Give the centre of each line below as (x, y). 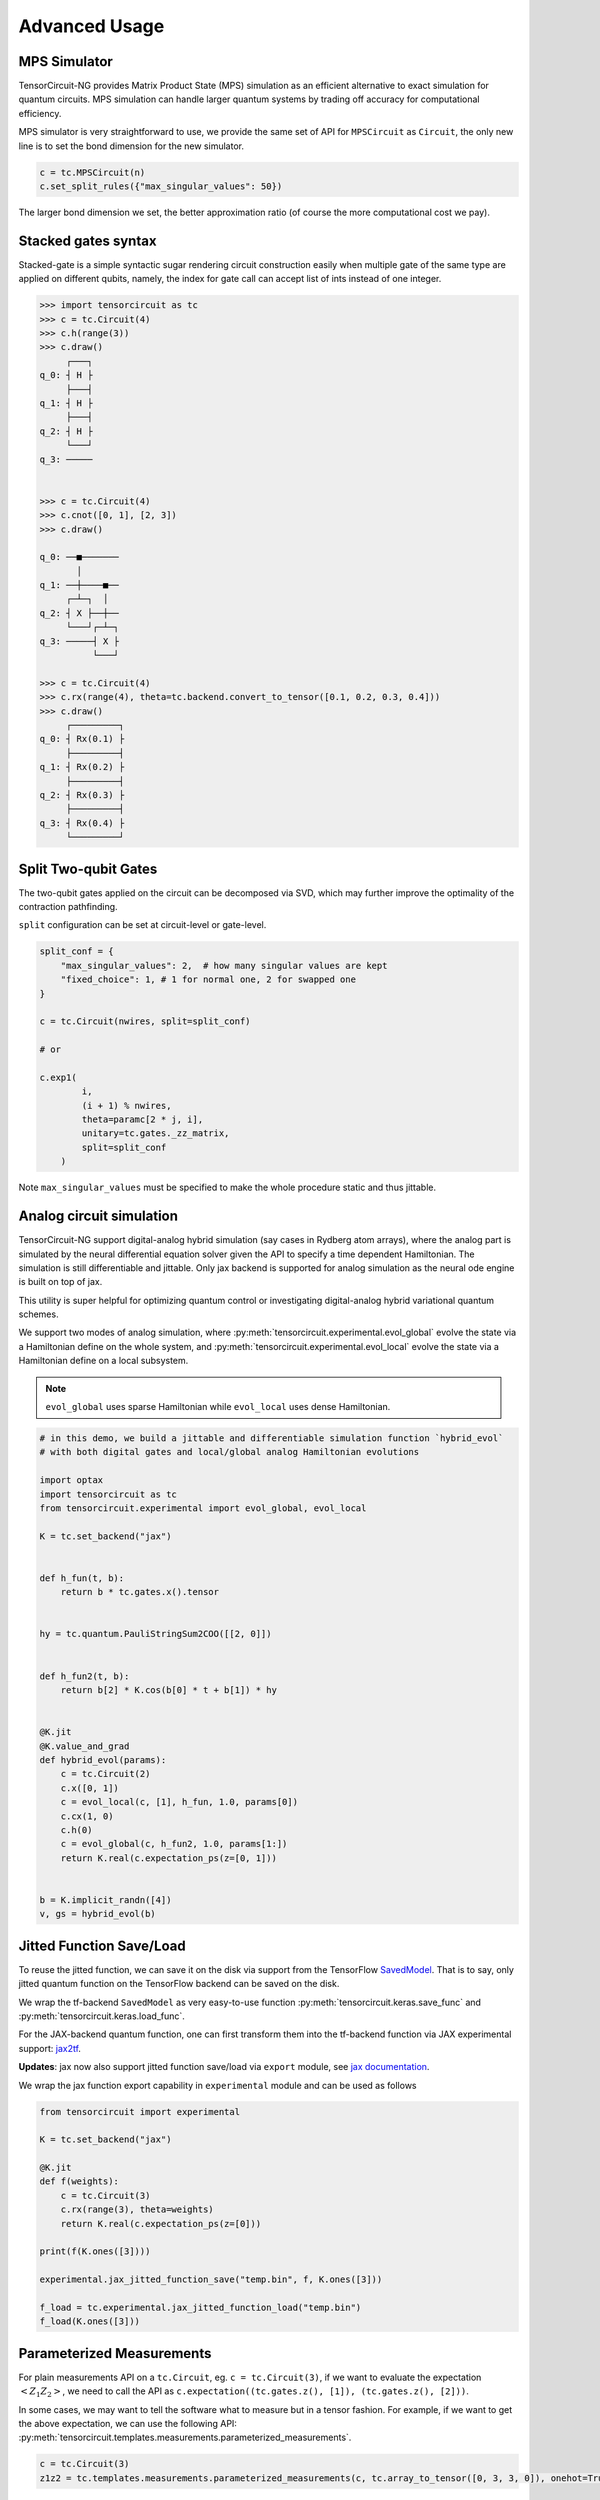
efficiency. (40, 113)
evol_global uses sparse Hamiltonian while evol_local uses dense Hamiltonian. (218, 1407)
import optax (71, 1480)
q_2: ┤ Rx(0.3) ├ (82, 794)
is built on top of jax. (60, 1282)
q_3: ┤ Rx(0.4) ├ (82, 823)
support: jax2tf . (50, 2048)
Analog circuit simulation (98, 1216)
